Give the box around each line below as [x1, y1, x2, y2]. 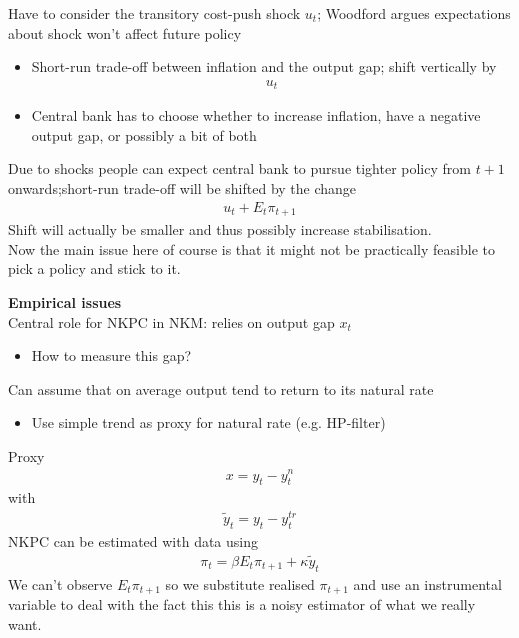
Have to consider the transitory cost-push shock [8, 3, 301, 23]
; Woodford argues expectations [317, 3, 511, 23]
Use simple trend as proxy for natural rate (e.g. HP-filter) [31, 412, 386, 433]
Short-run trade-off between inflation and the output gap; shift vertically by [31, 56, 497, 77]
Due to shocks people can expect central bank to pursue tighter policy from [8, 158, 471, 179]
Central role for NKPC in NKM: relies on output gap [8, 311, 335, 332]
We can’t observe [8, 573, 113, 594]
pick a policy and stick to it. [8, 258, 181, 279]
